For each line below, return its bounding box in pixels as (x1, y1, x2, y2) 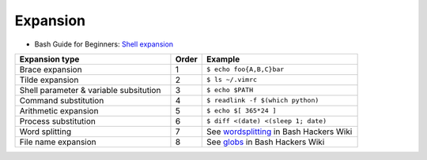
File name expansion (19, 136, 96, 147)
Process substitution (19, 115, 96, 126)
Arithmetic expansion (19, 105, 99, 116)
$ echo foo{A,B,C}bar (206, 65, 285, 74)
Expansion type (19, 54, 80, 65)
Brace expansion (19, 64, 82, 75)
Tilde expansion (19, 74, 79, 85)
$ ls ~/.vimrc (206, 76, 257, 84)
